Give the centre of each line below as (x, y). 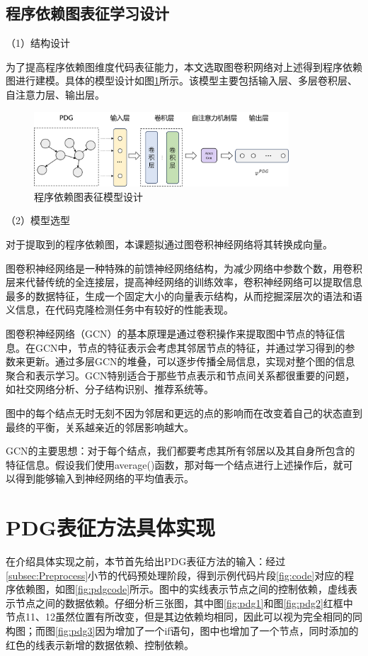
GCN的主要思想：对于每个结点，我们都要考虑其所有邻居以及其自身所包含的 (180, 451)
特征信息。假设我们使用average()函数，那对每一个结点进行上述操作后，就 (174, 464)
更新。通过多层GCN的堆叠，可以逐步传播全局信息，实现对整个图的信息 (190, 361)
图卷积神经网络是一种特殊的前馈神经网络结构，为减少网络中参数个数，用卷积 (184, 268)
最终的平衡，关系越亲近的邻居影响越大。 (100, 427)
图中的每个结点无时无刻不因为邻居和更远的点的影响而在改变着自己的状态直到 (184, 412)
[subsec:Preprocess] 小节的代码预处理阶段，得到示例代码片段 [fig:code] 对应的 (175, 575)
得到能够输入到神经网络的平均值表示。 (104, 478)
